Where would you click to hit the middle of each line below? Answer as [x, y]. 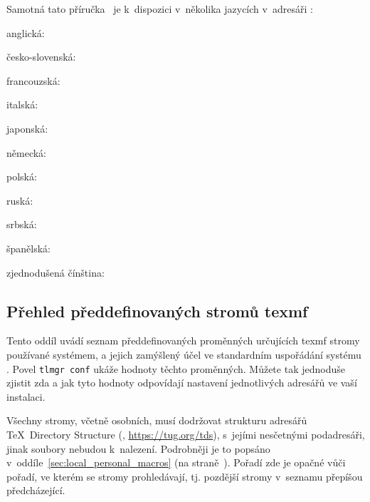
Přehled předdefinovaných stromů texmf [157, 311]
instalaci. [26, 396]
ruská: [20, 200]
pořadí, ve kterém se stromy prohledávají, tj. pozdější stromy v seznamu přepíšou [185, 476]
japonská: [27, 128]
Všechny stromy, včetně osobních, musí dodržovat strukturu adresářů [157, 420]
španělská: [28, 248]
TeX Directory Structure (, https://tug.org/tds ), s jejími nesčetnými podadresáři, [186, 434]
